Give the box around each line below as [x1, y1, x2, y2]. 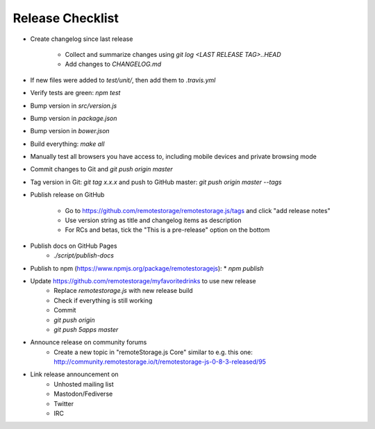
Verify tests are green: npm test [30, 89, 121, 97]
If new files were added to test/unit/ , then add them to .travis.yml [30, 76, 216, 84]
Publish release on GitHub [30, 191, 105, 199]
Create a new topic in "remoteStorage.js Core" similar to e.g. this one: [53, 348, 253, 356]
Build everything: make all [30, 140, 105, 148]
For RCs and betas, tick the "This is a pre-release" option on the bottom [65, 226, 270, 234]
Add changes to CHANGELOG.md [65, 60, 162, 69]
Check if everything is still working [53, 296, 153, 305]
